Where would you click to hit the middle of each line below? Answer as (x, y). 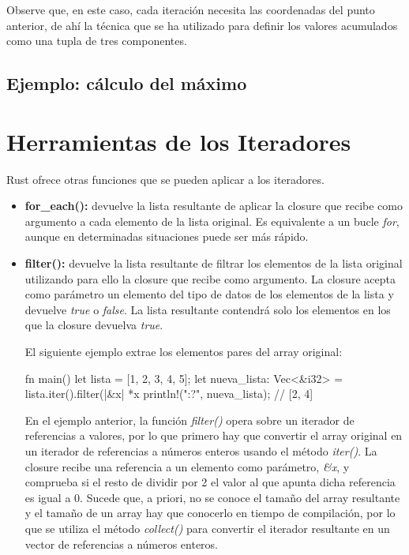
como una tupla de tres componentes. (97, 41)
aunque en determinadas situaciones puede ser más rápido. (167, 236)
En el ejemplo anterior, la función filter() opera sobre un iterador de (189, 420)
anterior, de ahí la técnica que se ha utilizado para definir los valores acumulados (202, 25)
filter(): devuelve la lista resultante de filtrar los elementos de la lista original (214, 263)
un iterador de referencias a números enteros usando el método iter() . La (201, 451)
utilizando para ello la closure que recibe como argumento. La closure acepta (210, 278)
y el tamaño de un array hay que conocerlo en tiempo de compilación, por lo (210, 513)
